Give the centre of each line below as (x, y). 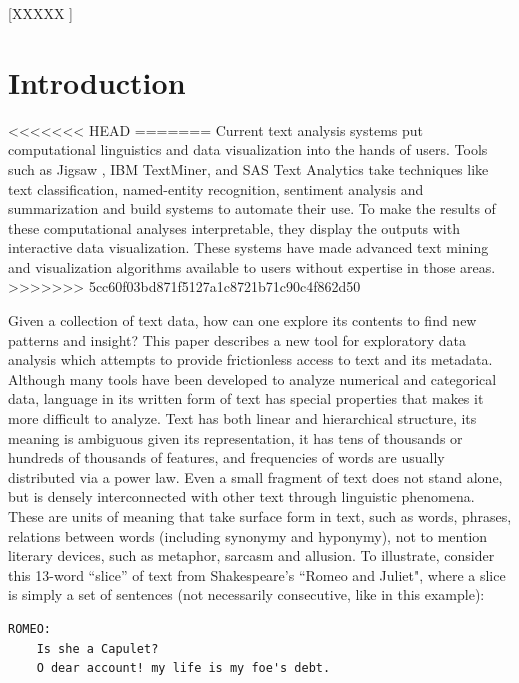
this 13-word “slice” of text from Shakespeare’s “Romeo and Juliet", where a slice (257, 574)
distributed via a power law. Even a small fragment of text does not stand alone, (255, 476)
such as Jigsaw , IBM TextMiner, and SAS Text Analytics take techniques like (248, 168)
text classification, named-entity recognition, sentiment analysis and (216, 188)
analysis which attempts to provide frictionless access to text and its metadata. (250, 359)
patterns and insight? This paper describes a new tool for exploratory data (237, 339)
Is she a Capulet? (97, 648)
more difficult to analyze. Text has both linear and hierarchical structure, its (242, 418)
